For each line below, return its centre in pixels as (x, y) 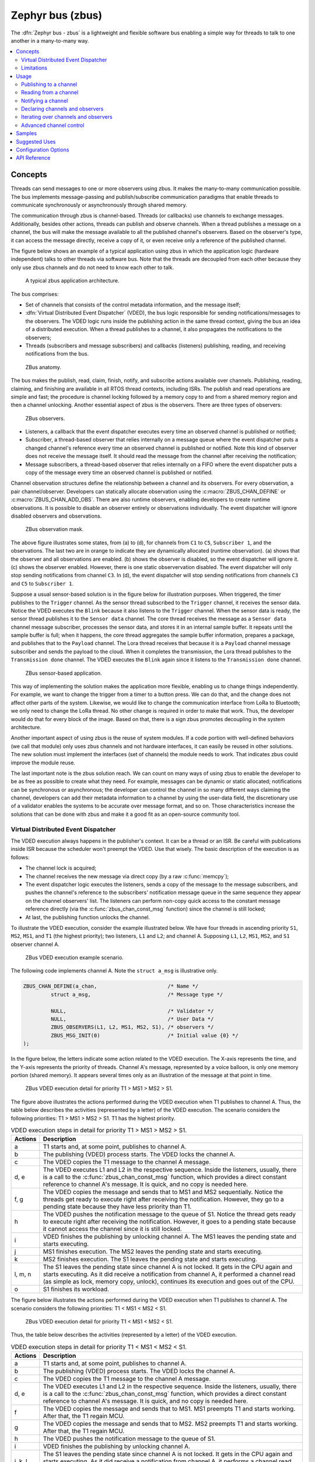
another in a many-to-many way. (50, 40)
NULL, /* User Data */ (132, 1019)
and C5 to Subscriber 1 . (42, 583)
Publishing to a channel (49, 84)
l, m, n (23, 1274)
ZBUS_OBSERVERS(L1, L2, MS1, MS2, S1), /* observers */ (132, 1027)
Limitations (34, 68)
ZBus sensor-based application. (64, 673)
